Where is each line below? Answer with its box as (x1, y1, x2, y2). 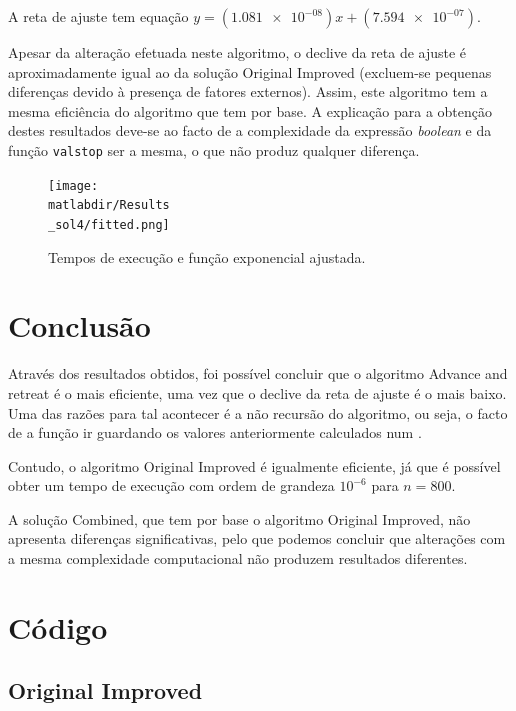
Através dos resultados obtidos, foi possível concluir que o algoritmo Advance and (8, 363, 508, 384)
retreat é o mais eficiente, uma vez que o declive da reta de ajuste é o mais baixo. (8, 382, 507, 403)
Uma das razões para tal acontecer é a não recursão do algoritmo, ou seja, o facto (8, 402, 508, 423)
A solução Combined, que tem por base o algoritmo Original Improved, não (8, 508, 471, 529)
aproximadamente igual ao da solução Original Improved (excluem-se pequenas (8, 61, 492, 82)
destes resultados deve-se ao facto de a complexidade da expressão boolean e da (8, 120, 492, 141)
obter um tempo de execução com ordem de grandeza (8, 475, 335, 496)
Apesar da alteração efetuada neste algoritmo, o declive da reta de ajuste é (8, 42, 467, 62)
